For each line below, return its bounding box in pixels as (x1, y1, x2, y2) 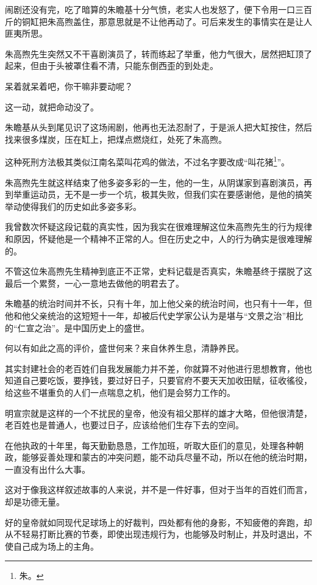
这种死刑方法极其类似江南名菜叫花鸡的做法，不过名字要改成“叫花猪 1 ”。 (5, 154, 290, 168)
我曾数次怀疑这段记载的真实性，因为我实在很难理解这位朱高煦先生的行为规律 (5, 220, 312, 233)
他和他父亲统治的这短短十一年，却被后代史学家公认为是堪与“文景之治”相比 (5, 309, 304, 321)
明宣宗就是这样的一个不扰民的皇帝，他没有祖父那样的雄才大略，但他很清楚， (5, 406, 312, 419)
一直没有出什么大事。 (5, 462, 90, 475)
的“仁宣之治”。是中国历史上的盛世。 (5, 321, 150, 334)
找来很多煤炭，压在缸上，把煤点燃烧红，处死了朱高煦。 (5, 132, 227, 145)
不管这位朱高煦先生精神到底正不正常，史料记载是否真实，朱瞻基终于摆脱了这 (5, 265, 312, 278)
